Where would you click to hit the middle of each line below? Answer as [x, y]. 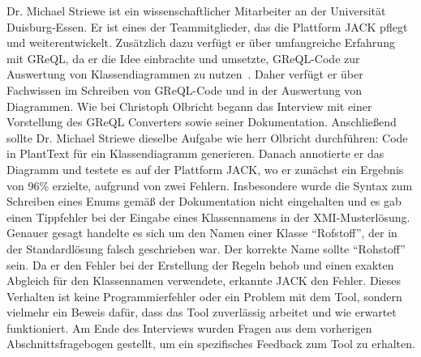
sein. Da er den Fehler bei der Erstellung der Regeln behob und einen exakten [200, 264]
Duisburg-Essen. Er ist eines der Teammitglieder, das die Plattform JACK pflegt [207, 26]
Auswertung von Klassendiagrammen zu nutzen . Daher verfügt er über [185, 74]
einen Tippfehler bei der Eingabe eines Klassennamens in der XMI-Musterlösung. [208, 217]
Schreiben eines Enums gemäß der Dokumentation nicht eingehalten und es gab [204, 201]
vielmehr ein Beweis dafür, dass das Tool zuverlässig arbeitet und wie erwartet [202, 312]
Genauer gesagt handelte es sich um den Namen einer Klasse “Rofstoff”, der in [202, 233]
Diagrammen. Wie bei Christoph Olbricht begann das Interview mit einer [189, 106]
